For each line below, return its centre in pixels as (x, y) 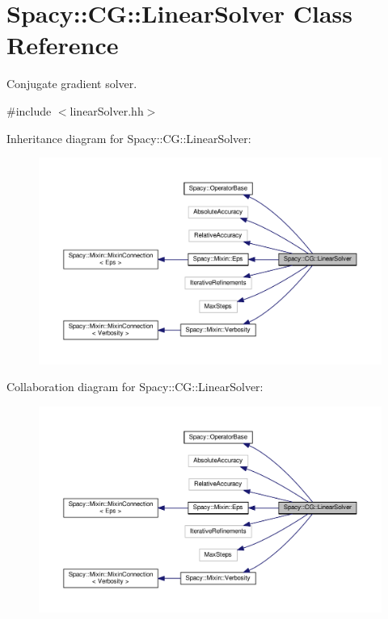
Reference (63, 45)
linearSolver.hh (107, 110)
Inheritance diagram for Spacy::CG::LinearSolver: (129, 138)
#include (29, 110)
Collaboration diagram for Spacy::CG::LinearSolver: (135, 387)
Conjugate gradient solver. (72, 84)
